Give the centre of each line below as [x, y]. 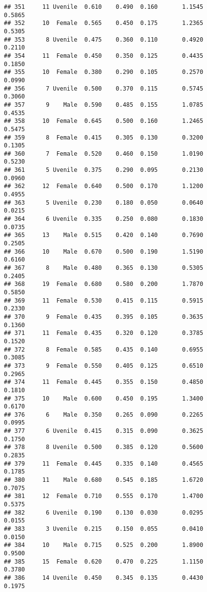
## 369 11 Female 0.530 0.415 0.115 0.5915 [104, 300]
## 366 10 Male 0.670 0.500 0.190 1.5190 [104, 251]
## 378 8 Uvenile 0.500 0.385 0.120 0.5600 [104, 447]
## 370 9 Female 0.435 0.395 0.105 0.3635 [104, 317]
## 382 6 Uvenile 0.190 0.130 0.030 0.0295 [104, 512]
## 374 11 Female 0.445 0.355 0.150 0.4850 [104, 382]
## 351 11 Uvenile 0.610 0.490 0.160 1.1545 [104, 7]
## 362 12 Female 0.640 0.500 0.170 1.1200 [104, 186]
